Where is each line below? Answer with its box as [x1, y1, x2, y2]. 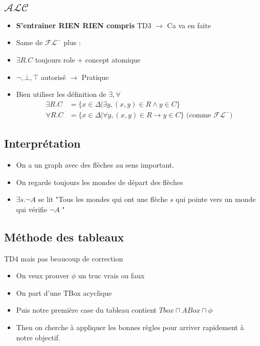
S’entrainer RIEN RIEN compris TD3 [16, 19, 151, 30]
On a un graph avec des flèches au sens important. [16, 159, 175, 170]
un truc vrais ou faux [78, 270, 145, 281]
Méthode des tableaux [4, 229, 124, 245]
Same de [16, 37, 43, 48]
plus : [63, 37, 81, 48]
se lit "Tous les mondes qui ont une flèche [38, 194, 168, 205]
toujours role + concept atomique [35, 54, 141, 65]
